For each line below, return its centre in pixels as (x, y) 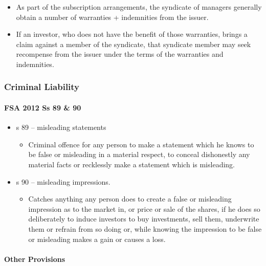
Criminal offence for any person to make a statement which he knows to (141, 144)
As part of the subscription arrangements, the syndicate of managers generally (139, 7)
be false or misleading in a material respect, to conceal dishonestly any (139, 154)
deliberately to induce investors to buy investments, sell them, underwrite (144, 219)
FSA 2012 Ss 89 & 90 (43, 107)
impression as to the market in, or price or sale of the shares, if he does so (144, 208)
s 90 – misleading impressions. (63, 181)
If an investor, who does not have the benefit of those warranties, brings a (132, 34)
